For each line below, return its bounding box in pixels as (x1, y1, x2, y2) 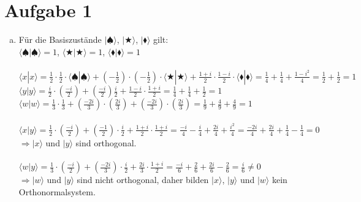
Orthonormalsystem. (18, 185, 96, 198)
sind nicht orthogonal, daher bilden (77, 173, 209, 186)
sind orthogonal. (75, 136, 137, 149)
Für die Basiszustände (18, 33, 102, 46)
